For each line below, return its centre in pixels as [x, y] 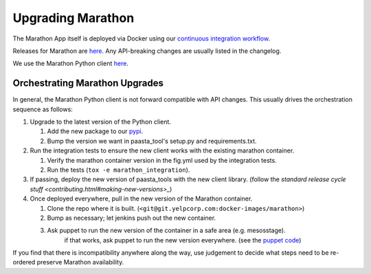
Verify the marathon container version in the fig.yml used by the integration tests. [162, 160]
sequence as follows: [43, 109]
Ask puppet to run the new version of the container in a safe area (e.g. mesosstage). [166, 231]
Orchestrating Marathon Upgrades [88, 83]
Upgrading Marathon [74, 18]
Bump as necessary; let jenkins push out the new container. [132, 218]
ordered [24, 262]
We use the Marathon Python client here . [70, 64]
